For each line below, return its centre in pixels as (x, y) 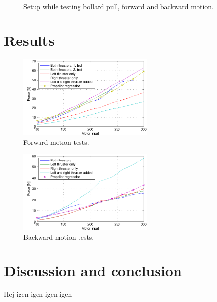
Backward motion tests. (59, 237)
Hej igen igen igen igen (38, 294)
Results (29, 40)
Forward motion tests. (56, 142)
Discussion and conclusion (93, 271)
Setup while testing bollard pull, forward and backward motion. (118, 6)
